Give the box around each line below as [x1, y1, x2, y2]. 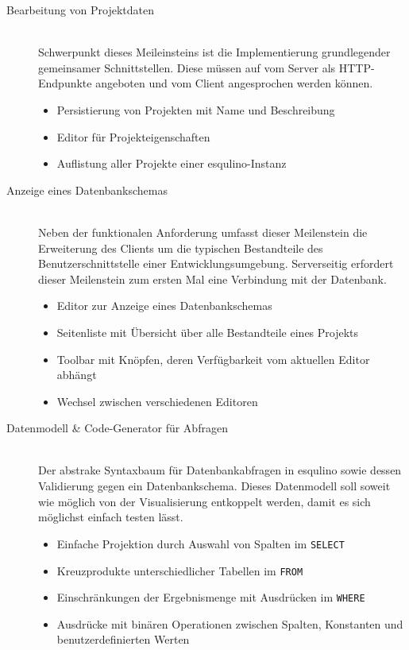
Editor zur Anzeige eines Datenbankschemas [56, 297, 272, 314]
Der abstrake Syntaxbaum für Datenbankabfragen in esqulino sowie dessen [38, 462, 402, 478]
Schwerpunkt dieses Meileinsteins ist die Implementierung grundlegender [38, 44, 391, 60]
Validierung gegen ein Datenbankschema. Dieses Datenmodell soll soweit [38, 478, 391, 494]
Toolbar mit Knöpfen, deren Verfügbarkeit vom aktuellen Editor [56, 350, 370, 367]
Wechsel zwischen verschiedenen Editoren [56, 393, 258, 409]
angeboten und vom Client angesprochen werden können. [95, 75, 373, 91]
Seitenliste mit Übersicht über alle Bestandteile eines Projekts [56, 323, 359, 340]
